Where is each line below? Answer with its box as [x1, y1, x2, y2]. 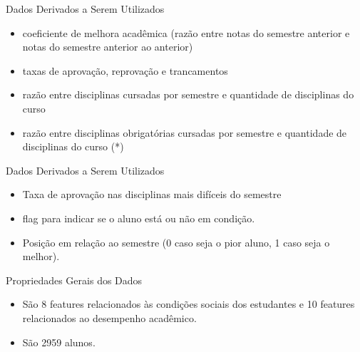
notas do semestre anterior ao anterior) [22, 39, 193, 54]
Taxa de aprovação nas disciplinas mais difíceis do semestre [22, 187, 282, 202]
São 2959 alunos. [22, 334, 96, 349]
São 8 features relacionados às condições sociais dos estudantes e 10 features [22, 296, 355, 311]
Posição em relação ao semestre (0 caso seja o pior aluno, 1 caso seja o [22, 234, 330, 249]
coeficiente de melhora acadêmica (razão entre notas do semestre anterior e [22, 25, 350, 40]
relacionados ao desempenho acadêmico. [22, 310, 197, 325]
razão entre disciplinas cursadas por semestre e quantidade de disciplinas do [22, 87, 354, 102]
